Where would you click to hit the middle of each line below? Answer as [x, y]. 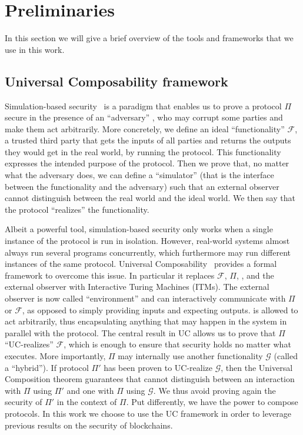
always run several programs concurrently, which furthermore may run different [148, 252]
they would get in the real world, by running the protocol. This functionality [143, 151]
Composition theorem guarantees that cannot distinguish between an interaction [150, 379]
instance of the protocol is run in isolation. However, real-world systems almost [147, 241]
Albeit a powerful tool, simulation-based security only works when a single [139, 229]
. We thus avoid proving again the [214, 390]
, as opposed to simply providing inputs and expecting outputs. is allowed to [160, 309]
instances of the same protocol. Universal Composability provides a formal [141, 264]
